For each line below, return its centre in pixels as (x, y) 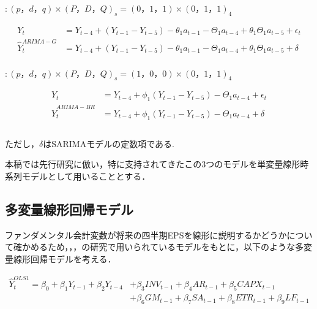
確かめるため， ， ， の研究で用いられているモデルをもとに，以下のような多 (158, 247)
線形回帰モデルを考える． (65, 259)
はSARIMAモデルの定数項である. (109, 143)
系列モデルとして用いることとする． (78, 176)
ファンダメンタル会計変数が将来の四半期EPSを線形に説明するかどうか (146, 235)
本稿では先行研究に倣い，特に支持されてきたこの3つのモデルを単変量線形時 (157, 164)
